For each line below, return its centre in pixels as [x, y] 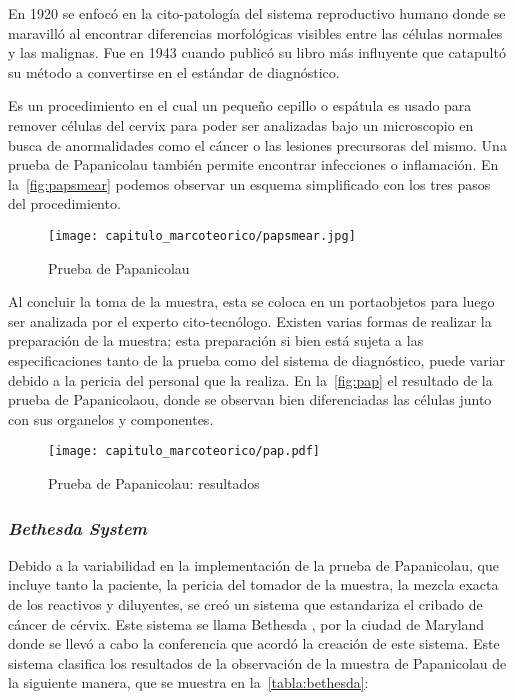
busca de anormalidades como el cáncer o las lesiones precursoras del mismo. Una [257, 144]
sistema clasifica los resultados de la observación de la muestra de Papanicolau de [257, 662]
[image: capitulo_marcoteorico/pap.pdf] [184, 451]
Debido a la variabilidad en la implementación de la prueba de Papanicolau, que [253, 564]
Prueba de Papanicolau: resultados [154, 483]
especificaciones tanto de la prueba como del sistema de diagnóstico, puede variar [257, 359]
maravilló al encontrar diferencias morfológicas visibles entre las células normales [255, 32]
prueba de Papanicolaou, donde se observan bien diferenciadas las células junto [250, 399]
